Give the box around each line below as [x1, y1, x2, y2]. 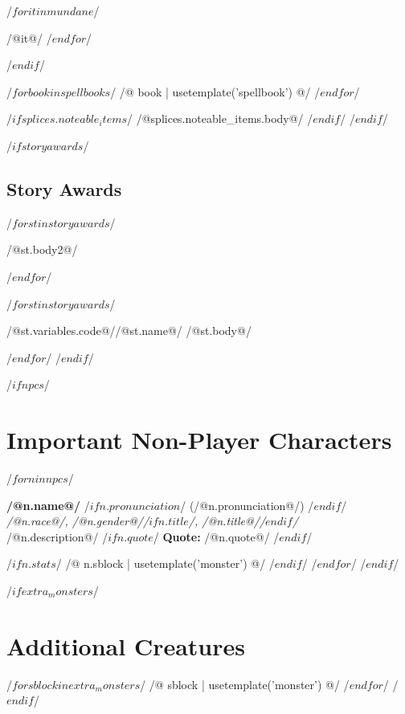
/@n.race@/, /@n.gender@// [6, 512, 149, 529]
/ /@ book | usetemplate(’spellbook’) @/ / [110, 83, 321, 100]
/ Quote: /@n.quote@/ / [153, 528, 280, 545]
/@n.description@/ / [6, 528, 108, 545]
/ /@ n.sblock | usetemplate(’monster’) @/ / [55, 555, 275, 572]
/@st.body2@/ [6, 241, 78, 258]
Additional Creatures [6, 629, 245, 662]
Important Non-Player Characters [6, 423, 392, 456]
